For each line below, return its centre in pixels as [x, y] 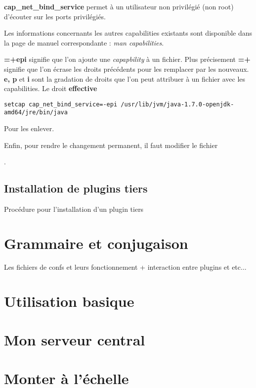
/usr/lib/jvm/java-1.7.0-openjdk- [177, 104]
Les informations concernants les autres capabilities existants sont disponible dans [128, 33]
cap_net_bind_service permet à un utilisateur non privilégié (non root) [119, 6]
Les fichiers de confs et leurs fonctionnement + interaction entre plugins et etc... [125, 267]
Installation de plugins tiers [76, 188]
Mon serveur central [75, 339]
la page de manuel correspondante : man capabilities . [84, 42]
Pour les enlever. [29, 128]
